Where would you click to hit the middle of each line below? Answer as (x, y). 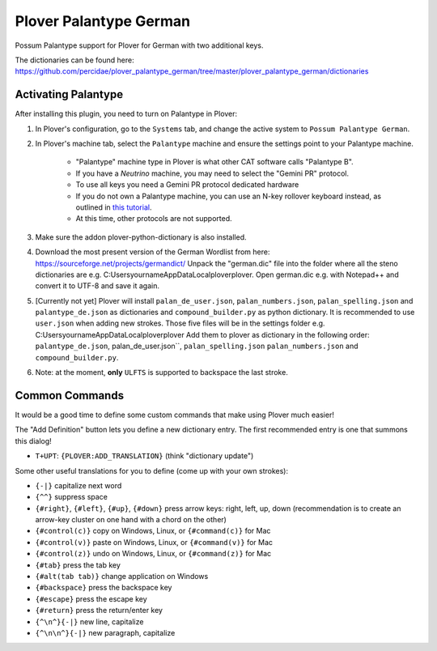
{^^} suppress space (72, 497)
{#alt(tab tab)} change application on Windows (122, 577)
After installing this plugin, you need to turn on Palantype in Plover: (126, 114)
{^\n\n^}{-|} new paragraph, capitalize (105, 632)
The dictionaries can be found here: (74, 60)
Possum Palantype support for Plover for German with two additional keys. (139, 45)
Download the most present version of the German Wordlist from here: (153, 252)
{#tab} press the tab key (78, 565)
